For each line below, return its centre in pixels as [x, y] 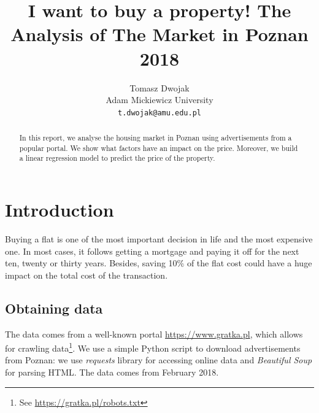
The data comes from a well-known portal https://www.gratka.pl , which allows [154, 334]
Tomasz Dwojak [159, 87]
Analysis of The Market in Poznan [159, 34]
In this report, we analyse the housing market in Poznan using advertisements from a [156, 138]
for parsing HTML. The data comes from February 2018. [112, 372]
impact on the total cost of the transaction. [86, 275]
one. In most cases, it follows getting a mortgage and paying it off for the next [152, 251]
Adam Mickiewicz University [159, 100]
